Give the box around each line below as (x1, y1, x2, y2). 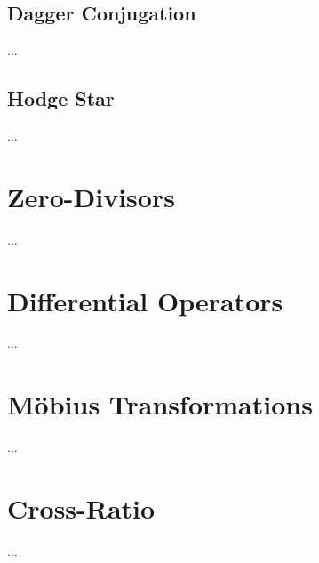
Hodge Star (7, 84, 115, 112)
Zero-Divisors (7, 178, 175, 214)
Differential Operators (7, 282, 283, 318)
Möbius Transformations (7, 386, 313, 422)
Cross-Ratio (7, 489, 156, 526)
